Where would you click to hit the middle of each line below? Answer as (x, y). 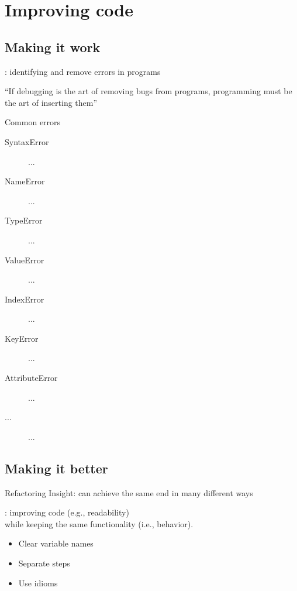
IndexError (25, 299)
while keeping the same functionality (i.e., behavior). (99, 523)
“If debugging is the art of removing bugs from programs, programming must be (148, 91)
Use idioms (38, 583)
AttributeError (31, 378)
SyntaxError (27, 141)
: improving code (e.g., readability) (67, 512)
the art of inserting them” (51, 102)
